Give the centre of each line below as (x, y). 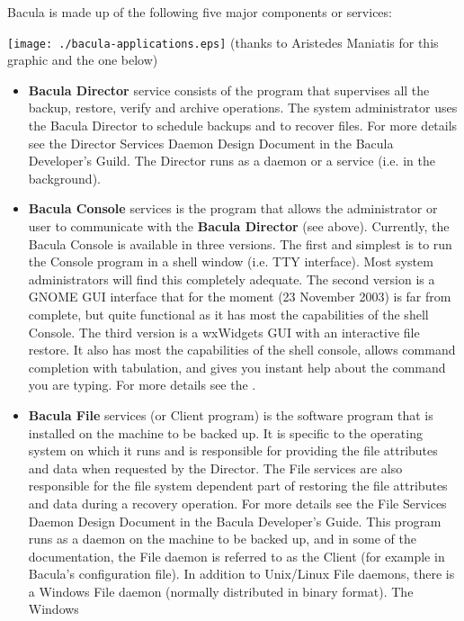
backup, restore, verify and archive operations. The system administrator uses (243, 108)
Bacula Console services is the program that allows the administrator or (233, 208)
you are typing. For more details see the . (142, 385)
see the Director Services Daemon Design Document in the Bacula (211, 143)
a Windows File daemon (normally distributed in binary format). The (221, 591)
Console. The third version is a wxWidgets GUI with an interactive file (224, 332)
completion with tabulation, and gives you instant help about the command (237, 367)
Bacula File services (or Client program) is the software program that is (231, 414)
